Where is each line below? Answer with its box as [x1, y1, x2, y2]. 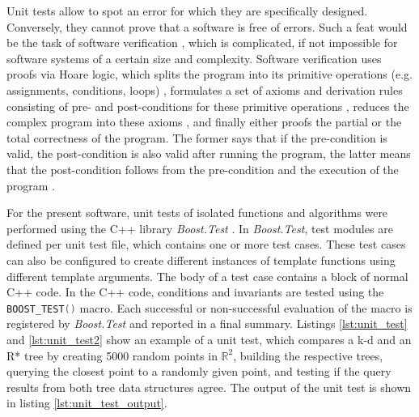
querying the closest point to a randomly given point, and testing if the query [6, 363, 391, 380]
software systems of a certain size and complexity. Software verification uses [6, 49, 382, 66]
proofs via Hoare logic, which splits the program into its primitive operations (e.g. [6, 66, 413, 83]
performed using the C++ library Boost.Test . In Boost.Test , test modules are [6, 219, 393, 236]
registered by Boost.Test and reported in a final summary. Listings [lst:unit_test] [6, 315, 408, 332]
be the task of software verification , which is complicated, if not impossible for [6, 34, 398, 51]
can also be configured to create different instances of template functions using [6, 251, 396, 268]
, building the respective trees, [233, 347, 383, 364]
